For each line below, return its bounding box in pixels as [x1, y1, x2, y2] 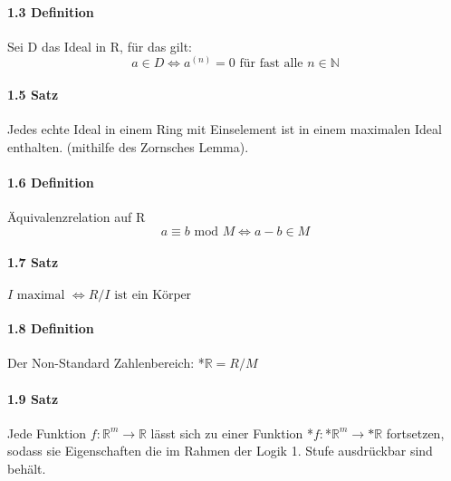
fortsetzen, [386, 423, 445, 442]
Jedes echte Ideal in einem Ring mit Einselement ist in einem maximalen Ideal [7, 120, 442, 139]
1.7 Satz [7, 253, 59, 272]
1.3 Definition [7, 2, 94, 21]
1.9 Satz [7, 389, 59, 408]
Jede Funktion [7, 423, 87, 442]
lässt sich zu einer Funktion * [150, 423, 313, 442]
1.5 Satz [7, 85, 59, 103]
